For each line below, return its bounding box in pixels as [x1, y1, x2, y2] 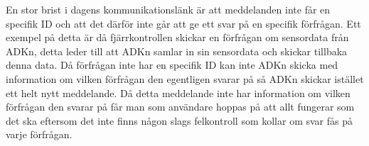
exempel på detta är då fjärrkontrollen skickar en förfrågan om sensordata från [6, 30, 349, 45]
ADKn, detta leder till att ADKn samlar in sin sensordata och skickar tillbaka [6, 43, 348, 58]
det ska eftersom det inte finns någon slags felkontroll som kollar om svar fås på [6, 113, 353, 128]
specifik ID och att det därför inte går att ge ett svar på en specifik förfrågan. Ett [6, 16, 361, 30]
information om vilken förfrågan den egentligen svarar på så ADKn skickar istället [6, 71, 364, 86]
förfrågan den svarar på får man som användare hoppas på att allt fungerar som [6, 99, 355, 114]
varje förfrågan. [6, 127, 73, 142]
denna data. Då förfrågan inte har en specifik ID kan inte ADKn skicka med [6, 57, 338, 72]
